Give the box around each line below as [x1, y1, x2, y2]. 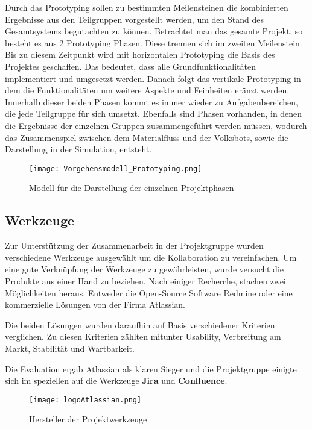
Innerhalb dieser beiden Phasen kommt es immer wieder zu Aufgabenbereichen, [5, 95, 298, 108]
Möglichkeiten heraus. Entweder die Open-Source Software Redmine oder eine [5, 286, 293, 299]
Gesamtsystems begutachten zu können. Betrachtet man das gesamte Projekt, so [5, 25, 303, 37]
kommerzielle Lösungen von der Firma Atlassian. [5, 298, 185, 311]
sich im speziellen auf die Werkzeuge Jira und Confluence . [5, 374, 228, 387]
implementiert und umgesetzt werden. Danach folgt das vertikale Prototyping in [5, 72, 301, 84]
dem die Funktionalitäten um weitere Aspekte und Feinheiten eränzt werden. [5, 84, 290, 96]
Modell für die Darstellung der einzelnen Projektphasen [29, 181, 234, 194]
